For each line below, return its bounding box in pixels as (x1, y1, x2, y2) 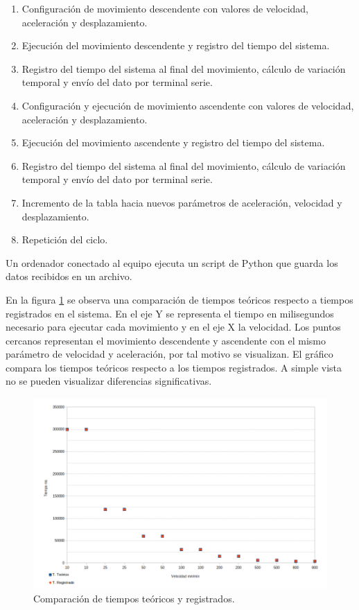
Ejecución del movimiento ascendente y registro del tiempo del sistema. (21, 135, 325, 150)
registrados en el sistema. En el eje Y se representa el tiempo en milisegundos (6, 306, 334, 320)
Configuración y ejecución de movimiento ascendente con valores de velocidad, (21, 98, 354, 112)
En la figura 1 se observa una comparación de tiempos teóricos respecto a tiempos (6, 292, 353, 306)
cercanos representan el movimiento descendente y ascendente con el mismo (6, 333, 326, 347)
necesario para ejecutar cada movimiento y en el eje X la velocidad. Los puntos (6, 320, 341, 334)
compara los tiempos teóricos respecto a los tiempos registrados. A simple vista (6, 360, 342, 374)
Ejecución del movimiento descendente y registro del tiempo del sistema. (21, 38, 330, 53)
